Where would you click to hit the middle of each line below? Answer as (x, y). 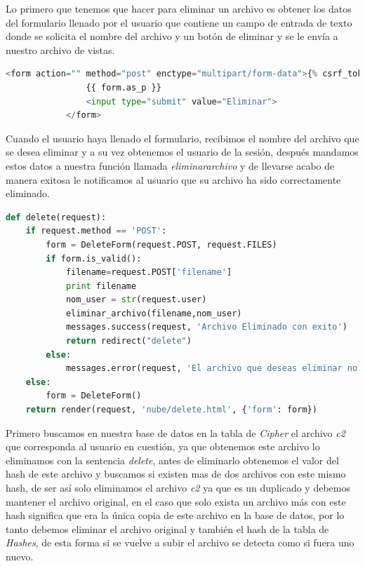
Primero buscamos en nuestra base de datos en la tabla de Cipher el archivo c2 (175, 432)
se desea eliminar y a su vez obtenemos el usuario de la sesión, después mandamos (182, 152)
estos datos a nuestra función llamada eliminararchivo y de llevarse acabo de (170, 165)
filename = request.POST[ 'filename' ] (149, 272)
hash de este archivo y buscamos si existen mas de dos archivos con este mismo (176, 474)
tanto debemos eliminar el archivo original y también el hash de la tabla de (167, 528)
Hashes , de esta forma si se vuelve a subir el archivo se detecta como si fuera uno (180, 543)
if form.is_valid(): (94, 258)
